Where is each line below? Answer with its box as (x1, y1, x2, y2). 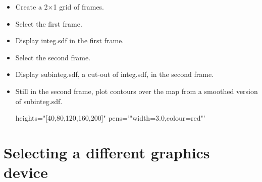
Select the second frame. (15, 52, 91, 62)
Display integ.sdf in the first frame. (15, 35, 124, 46)
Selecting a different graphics (4, 142, 210, 162)
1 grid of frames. (53, 2, 104, 12)
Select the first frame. (15, 18, 82, 29)
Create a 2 (15, 2, 48, 12)
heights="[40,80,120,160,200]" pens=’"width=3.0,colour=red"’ (15, 113, 205, 123)
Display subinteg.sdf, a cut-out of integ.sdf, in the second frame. (15, 69, 214, 79)
